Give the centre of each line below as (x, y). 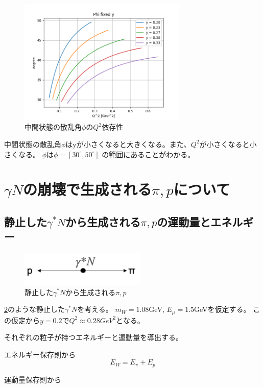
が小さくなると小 (228, 144)
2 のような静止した (34, 309)
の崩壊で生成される (88, 189)
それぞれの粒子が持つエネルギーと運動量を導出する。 (93, 337)
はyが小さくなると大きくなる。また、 (128, 144)
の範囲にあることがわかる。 (148, 154)
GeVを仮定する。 (222, 309)
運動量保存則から (33, 379)
